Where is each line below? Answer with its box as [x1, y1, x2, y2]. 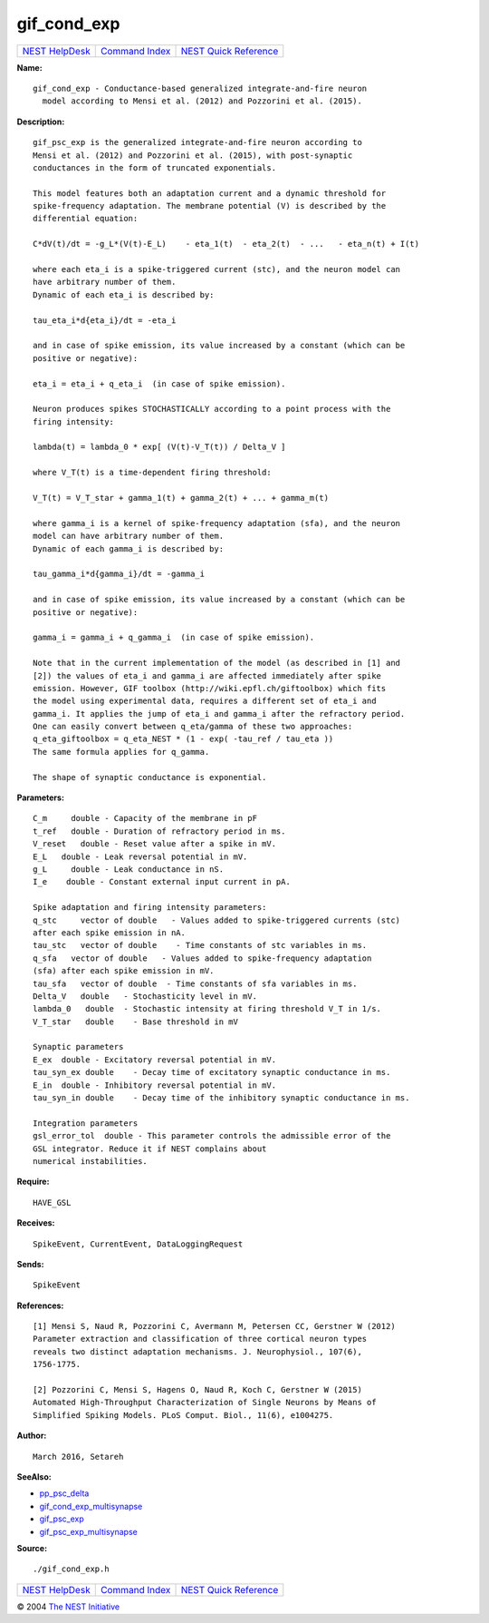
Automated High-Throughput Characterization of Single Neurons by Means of [33, 1397, 377, 1408]
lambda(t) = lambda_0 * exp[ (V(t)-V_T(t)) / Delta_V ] [33, 442, 286, 453]
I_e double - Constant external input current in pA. [33, 876, 292, 887]
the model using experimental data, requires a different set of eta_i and [33, 696, 377, 707]
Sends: [16, 1258, 44, 1269]
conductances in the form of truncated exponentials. [33, 162, 276, 172]
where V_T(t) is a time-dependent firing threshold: [33, 467, 272, 478]
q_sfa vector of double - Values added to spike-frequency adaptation [33, 953, 372, 963]
